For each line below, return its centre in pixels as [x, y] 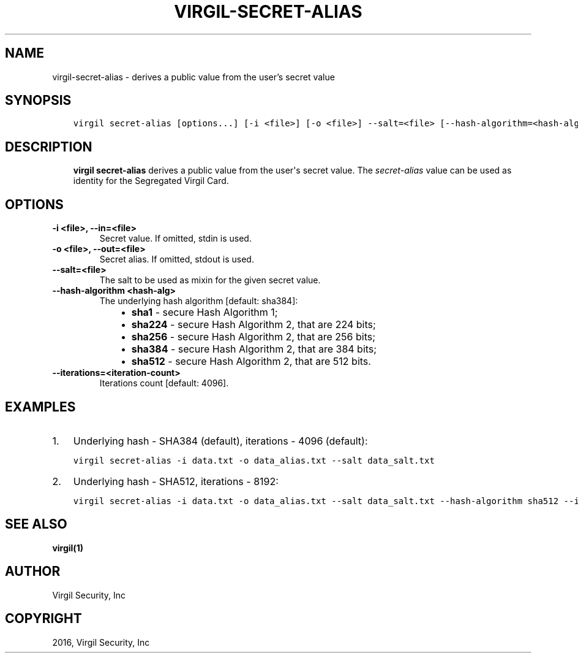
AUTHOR [33, 572]
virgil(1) [68, 548]
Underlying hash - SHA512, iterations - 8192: [176, 481]
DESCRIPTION [49, 147]
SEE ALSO [36, 524]
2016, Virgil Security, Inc [101, 642]
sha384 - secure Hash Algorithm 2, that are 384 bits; [254, 349]
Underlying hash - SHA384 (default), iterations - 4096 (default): [220, 441]
